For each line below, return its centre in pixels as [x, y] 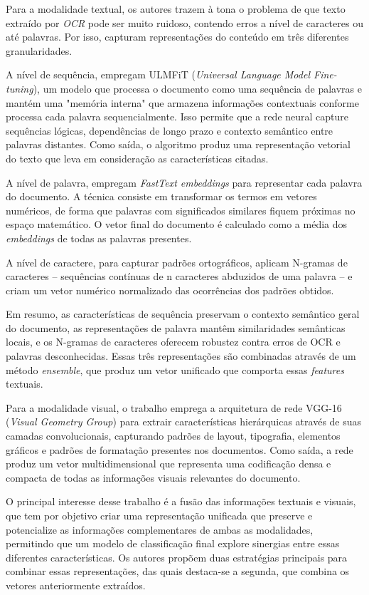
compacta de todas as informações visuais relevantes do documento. [153, 477]
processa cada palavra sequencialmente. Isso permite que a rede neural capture [177, 117]
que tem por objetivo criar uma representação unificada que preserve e [159, 515]
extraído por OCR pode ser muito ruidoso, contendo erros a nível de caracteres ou [184, 22]
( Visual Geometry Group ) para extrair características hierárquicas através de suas [184, 421]
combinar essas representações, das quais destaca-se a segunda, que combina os [178, 571]
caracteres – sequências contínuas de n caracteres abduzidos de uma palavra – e [179, 276]
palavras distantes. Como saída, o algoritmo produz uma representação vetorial [178, 144]
